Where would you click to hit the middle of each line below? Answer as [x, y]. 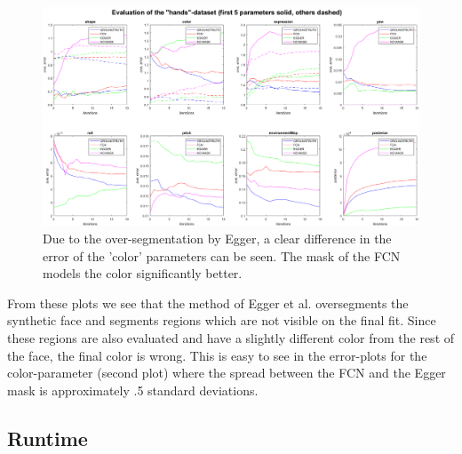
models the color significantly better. [143, 273]
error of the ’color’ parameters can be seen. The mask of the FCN [222, 255]
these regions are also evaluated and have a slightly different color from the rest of [231, 337]
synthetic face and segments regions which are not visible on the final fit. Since [222, 320]
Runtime [48, 438]
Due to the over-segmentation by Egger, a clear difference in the [217, 238]
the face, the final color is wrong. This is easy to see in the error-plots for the [217, 355]
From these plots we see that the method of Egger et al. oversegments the [208, 303]
